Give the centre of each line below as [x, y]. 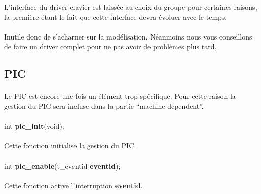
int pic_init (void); [34, 126]
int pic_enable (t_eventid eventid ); [62, 165]
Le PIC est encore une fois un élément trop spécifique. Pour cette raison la [120, 96]
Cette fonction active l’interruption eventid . [73, 185]
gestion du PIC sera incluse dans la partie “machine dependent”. [104, 106]
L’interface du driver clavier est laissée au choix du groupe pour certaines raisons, [131, 7]
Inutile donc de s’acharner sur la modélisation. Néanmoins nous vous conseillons [128, 36]
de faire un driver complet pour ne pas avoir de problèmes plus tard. [110, 46]
